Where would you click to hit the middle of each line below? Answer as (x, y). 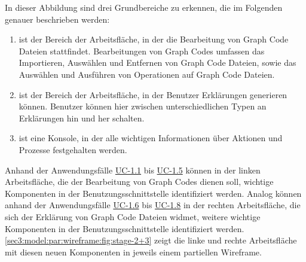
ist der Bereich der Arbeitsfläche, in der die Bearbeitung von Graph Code (154, 39)
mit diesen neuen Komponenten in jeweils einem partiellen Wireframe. (133, 252)
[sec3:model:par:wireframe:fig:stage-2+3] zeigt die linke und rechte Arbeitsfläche (151, 240)
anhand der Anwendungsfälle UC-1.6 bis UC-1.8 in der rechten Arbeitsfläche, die (153, 205)
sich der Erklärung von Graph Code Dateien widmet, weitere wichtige (133, 216)
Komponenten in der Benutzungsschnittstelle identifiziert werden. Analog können (153, 193)
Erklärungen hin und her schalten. (82, 118)
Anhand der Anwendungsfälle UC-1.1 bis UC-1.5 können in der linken (133, 170)
